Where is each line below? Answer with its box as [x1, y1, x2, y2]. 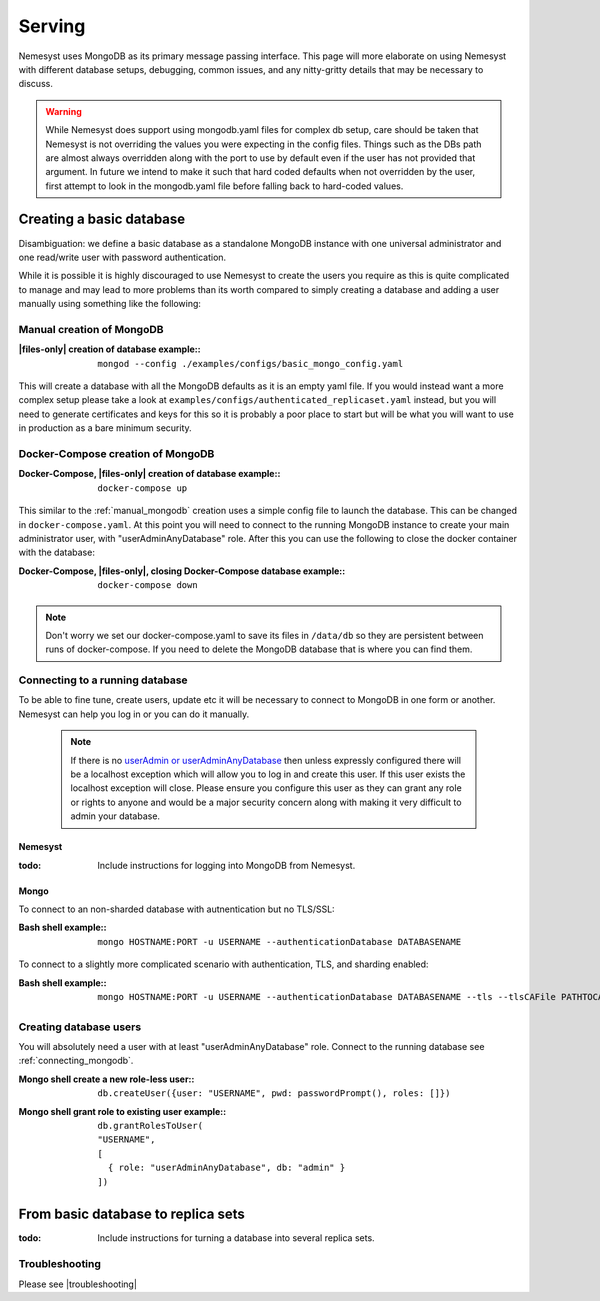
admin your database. [70, 810, 160, 822]
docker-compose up [97, 482, 188, 494]
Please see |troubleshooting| [18, 1278, 137, 1290]
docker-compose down [97, 580, 199, 591]
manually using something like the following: [18, 298, 202, 310]
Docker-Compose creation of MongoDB [18, 447, 215, 460]
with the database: [18, 546, 95, 559]
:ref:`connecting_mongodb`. [18, 1055, 134, 1067]
